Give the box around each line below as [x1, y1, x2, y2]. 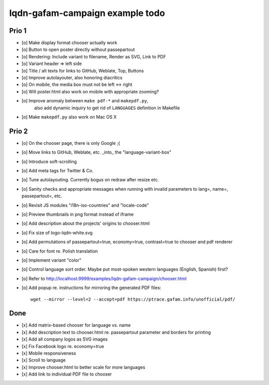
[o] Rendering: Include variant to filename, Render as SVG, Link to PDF [21, 53, 166, 59]
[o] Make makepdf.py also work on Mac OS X [21, 114, 117, 120]
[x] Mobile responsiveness [21, 350, 76, 356]
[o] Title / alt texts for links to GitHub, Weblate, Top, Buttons [21, 67, 144, 73]
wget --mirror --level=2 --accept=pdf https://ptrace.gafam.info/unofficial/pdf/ [30, 296, 236, 302]
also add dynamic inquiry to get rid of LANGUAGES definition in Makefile [34, 105, 180, 111]
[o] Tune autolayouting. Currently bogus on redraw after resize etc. [21, 177, 159, 183]
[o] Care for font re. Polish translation [21, 248, 98, 254]
